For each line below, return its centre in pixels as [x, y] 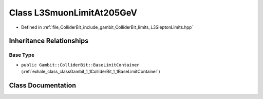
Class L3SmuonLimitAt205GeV [73, 13]
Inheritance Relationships [49, 41]
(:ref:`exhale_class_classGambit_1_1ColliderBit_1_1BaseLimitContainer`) [91, 72]
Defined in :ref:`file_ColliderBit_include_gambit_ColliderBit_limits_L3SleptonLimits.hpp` [107, 27]
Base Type [22, 55]
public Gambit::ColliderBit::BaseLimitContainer [80, 65]
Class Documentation [43, 85]
